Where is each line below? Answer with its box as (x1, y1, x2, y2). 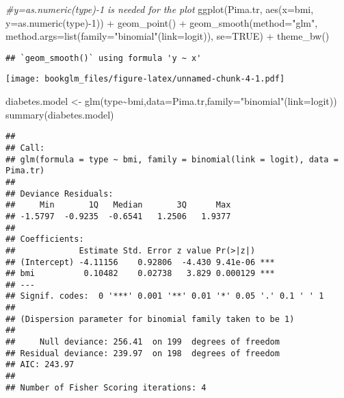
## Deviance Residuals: (5, 188, 114, 199)
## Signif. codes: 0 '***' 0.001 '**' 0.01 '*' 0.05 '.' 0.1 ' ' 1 (5, 291, 324, 301)
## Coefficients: (5, 234, 84, 245)
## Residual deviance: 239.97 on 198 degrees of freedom (5, 348, 280, 358)
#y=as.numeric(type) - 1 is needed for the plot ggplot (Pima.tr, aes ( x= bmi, (5, 2, 314, 16)
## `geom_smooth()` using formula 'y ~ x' (5, 53, 202, 63)
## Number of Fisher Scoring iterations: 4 (5, 382, 207, 393)
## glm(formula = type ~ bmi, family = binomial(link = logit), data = (5, 154, 339, 164)
